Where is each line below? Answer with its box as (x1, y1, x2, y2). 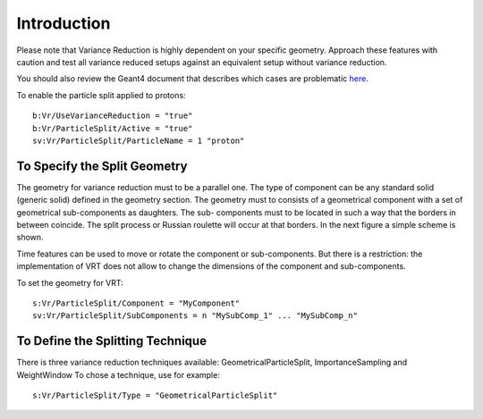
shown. (16, 232, 44, 243)
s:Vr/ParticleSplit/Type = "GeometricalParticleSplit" (32, 390, 278, 400)
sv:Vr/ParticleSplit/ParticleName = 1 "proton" (32, 135, 245, 146)
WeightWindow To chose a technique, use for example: (16, 369, 221, 380)
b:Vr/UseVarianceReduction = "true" (32, 111, 193, 121)
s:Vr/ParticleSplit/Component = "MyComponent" (32, 297, 241, 308)
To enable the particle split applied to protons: (16, 89, 187, 100)
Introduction (16, 13, 111, 33)
